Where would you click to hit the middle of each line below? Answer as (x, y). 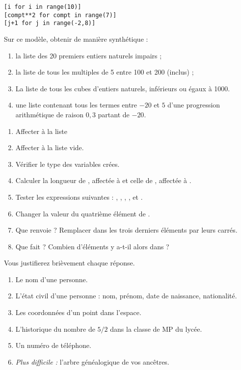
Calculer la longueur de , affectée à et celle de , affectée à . (103, 180)
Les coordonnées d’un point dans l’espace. (78, 312)
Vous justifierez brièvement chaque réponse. (69, 263)
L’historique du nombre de (55, 329)
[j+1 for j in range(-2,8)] (50, 23)
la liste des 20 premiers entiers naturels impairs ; (89, 55)
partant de (114, 114)
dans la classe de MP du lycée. (156, 329)
